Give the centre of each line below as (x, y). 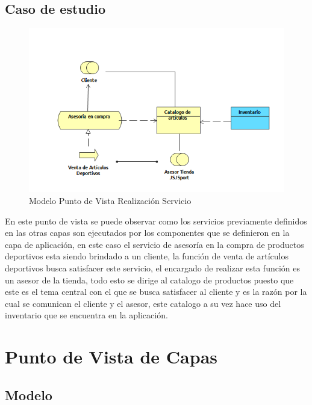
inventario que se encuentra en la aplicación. (86, 315)
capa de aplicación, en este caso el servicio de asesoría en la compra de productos (154, 244)
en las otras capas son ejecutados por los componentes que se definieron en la (147, 233)
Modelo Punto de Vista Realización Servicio (110, 201)
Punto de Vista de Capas (111, 357)
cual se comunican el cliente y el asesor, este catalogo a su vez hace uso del (143, 303)
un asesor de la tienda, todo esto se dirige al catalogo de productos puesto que (149, 280)
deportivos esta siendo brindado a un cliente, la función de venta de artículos (147, 256)
